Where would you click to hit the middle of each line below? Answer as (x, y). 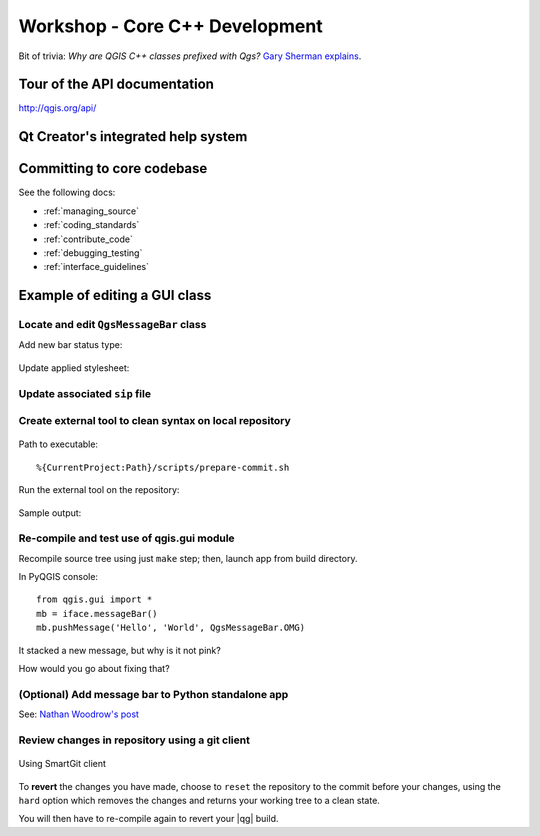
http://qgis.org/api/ (57, 108)
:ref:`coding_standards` (91, 225)
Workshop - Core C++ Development (171, 26)
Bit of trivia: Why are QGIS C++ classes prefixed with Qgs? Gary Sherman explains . (190, 56)
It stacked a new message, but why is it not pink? (120, 650)
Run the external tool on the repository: (99, 490)
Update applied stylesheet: (74, 367)
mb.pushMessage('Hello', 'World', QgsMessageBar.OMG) (170, 628)
